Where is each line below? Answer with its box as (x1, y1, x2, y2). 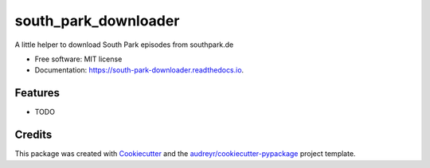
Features (14, 86, 60, 100)
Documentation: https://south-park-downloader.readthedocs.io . (34, 65, 244, 75)
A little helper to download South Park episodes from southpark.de (14, 40, 234, 49)
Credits (14, 128, 53, 142)
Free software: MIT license (34, 54, 123, 64)
